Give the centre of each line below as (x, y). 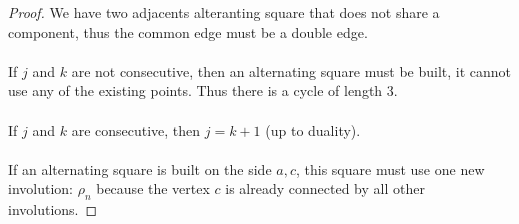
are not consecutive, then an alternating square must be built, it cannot (291, 70)
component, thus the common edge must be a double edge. (188, 31)
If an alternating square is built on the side (140, 168)
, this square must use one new (390, 168)
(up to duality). (313, 129)
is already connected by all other (325, 188)
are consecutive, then (136, 129)
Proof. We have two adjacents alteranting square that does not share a (224, 12)
